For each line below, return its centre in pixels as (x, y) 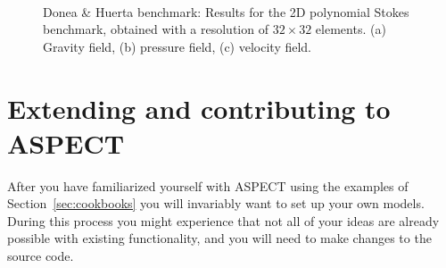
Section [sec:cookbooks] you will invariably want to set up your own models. (216, 203)
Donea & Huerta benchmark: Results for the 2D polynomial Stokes (226, 11)
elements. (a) (351, 29)
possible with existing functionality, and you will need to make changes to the (219, 238)
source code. (41, 256)
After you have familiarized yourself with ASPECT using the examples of (208, 185)
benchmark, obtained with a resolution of (156, 29)
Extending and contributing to (199, 108)
